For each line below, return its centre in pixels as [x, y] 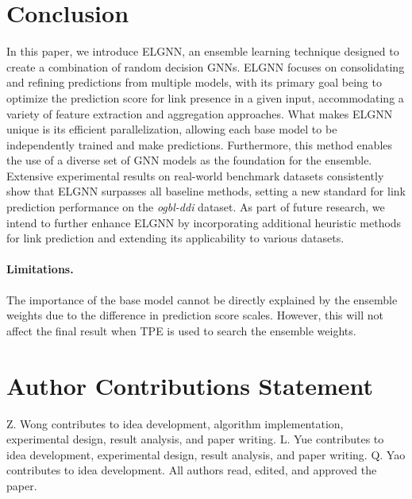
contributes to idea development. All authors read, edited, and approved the [192, 470]
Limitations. [40, 269]
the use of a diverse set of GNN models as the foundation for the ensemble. [189, 160]
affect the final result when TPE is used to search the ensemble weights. [181, 330]
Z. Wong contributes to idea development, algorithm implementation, [175, 423]
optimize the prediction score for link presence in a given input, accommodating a [205, 97]
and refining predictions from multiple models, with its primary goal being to [194, 82]
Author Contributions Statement [190, 385]
